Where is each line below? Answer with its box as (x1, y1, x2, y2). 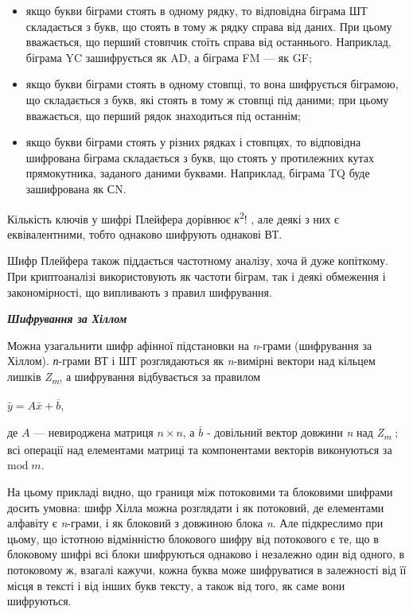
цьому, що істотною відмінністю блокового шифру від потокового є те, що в (7, 530, 379, 546)
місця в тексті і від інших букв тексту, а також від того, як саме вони (7, 577, 345, 593)
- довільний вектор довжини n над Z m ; (206, 423, 399, 442)
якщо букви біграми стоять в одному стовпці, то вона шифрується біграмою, (25, 76, 399, 92)
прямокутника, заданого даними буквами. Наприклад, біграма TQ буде (25, 165, 370, 181)
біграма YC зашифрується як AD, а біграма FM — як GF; (25, 49, 312, 65)
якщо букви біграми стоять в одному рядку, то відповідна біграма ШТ (25, 2, 368, 18)
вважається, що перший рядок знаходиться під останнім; (25, 107, 301, 123)
